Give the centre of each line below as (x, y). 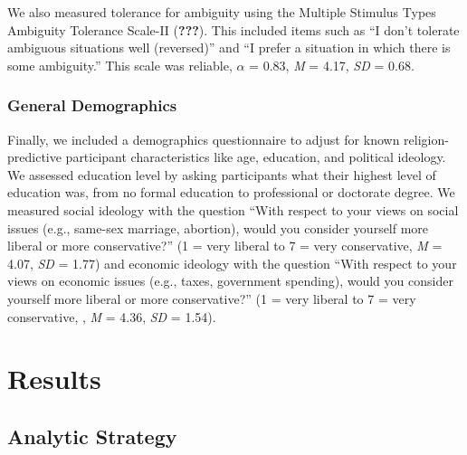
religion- (426, 139)
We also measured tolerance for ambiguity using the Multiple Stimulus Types (222, 12)
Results (54, 379)
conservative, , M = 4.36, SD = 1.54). (112, 316)
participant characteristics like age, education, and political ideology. (256, 157)
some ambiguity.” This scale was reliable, (120, 65)
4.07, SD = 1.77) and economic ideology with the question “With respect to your (232, 263)
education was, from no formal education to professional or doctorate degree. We (231, 192)
